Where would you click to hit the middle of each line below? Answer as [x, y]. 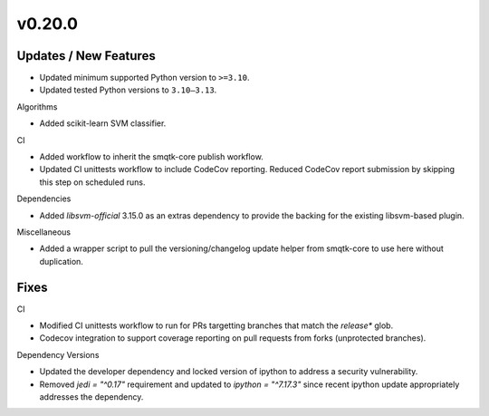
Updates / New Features [86, 56]
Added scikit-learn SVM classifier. [103, 123]
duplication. [61, 261]
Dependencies [44, 198]
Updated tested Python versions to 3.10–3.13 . [128, 90]
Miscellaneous [44, 232]
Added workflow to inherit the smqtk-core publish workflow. [152, 157]
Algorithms [37, 106]
